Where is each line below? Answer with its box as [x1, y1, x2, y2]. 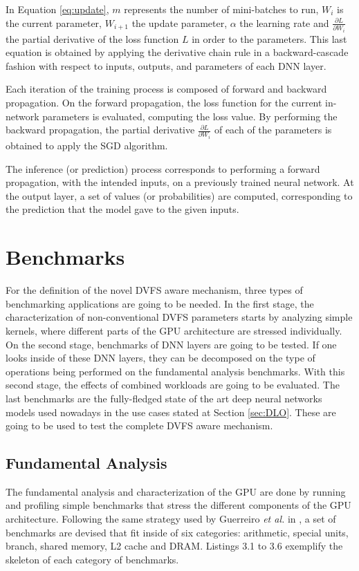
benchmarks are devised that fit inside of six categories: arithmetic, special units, [6, 525, 349, 539]
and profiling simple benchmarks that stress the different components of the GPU [6, 498, 351, 512]
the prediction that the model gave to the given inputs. [6, 202, 239, 216]
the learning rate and [239, 15, 329, 30]
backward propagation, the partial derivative [6, 122, 195, 137]
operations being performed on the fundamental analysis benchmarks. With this [6, 364, 345, 378]
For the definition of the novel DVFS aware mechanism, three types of [6, 283, 303, 297]
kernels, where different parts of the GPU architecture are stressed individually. [6, 323, 342, 337]
